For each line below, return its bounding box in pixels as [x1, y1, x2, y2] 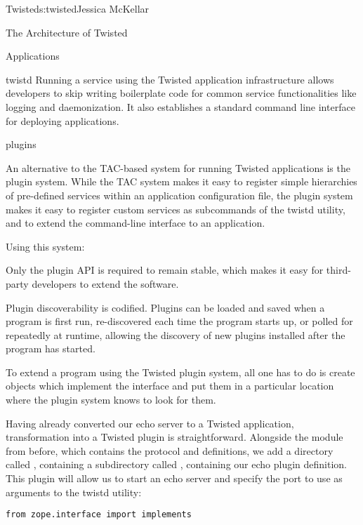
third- [326, 262, 351, 277]
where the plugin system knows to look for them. [6, 392, 216, 407]
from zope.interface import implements [6, 510, 192, 520]
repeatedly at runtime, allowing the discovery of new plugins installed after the [6, 327, 345, 342]
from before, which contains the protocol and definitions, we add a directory [6, 443, 334, 458]
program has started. [6, 341, 95, 356]
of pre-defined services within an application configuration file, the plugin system [6, 187, 353, 202]
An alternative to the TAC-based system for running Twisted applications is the [6, 160, 350, 175]
